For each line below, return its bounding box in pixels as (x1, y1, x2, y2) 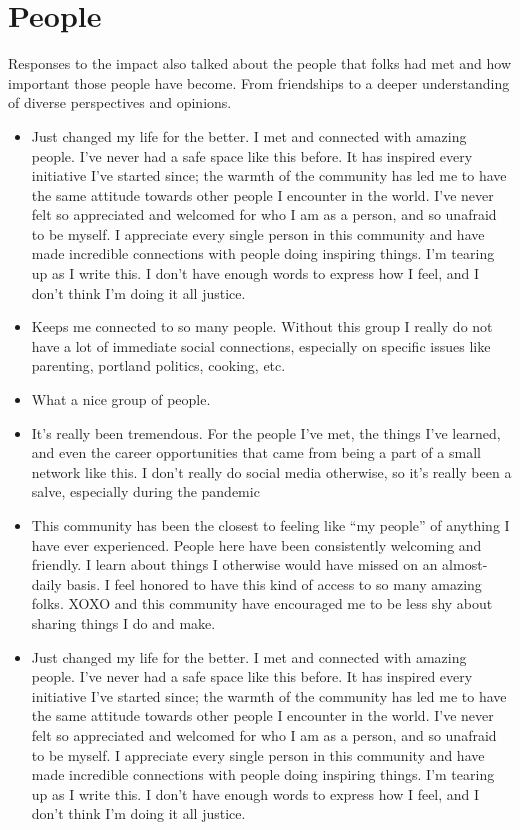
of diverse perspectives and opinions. (8, 92, 232, 113)
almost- (442, 554, 488, 575)
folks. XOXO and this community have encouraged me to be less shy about (31, 593, 493, 614)
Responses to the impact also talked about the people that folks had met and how (8, 53, 512, 74)
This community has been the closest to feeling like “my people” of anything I (31, 515, 510, 535)
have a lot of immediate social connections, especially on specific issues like (31, 335, 491, 356)
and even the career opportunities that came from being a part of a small (31, 442, 481, 463)
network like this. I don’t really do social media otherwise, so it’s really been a (31, 461, 512, 482)
